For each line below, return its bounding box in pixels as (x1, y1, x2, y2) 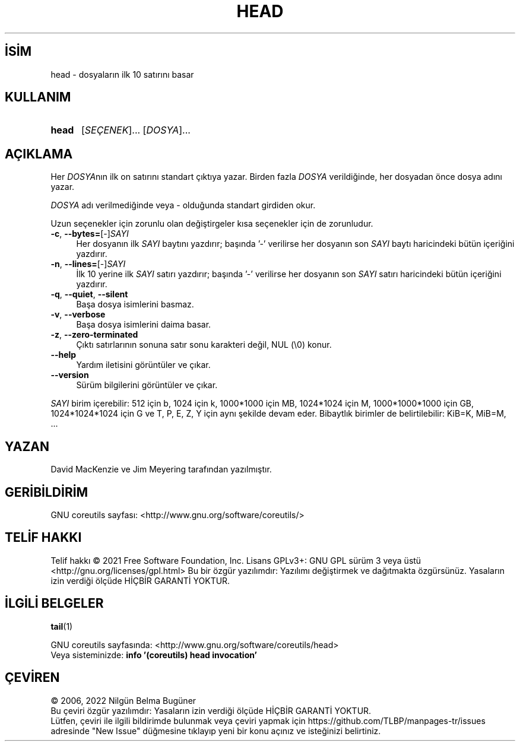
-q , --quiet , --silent (50, 289, 128, 300)
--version (50, 370, 89, 380)
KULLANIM (5, 90, 71, 105)
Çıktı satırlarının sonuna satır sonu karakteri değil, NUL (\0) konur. (76, 339, 332, 350)
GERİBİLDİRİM (5, 484, 88, 500)
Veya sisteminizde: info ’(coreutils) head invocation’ (50, 649, 257, 660)
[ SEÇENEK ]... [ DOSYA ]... (81, 124, 191, 136)
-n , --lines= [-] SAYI (50, 259, 126, 269)
